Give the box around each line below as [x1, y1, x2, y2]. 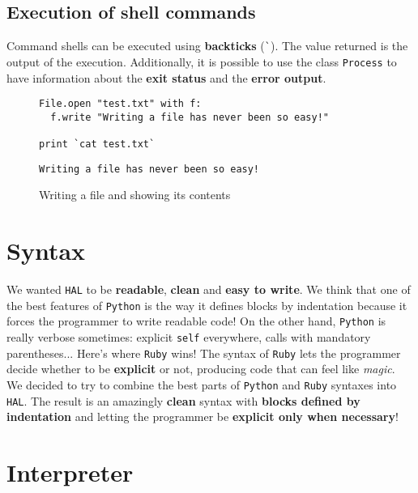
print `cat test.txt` [39, 138, 156, 151]
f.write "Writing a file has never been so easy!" [50, 111, 329, 123]
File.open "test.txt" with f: [39, 98, 202, 110]
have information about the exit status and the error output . [6, 69, 326, 86]
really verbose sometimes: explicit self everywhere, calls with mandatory [6, 329, 371, 346]
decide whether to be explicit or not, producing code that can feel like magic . [6, 360, 395, 377]
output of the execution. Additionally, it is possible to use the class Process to [6, 53, 397, 70]
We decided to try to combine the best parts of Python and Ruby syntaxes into [6, 376, 397, 393]
